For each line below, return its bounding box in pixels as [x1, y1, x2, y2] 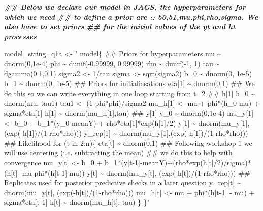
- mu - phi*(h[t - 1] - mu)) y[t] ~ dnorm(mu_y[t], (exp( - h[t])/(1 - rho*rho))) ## [20, 167, 250, 178]
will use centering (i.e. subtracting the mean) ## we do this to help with [4, 147, 233, 158]
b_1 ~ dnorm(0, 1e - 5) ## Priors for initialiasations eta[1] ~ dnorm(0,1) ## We [4, 78, 255, 89]
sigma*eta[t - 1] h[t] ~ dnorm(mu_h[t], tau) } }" [4, 197, 150, 207]
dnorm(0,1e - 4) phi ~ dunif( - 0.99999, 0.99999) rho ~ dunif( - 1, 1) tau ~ [4, 58, 220, 68]
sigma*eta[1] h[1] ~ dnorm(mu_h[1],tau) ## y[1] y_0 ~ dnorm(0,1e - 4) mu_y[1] [4, 107, 254, 118]
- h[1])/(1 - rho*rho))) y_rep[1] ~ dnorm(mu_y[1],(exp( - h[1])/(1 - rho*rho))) [20, 128, 248, 138]
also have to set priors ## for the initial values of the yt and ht [4, 21, 236, 32]
